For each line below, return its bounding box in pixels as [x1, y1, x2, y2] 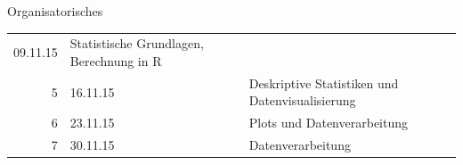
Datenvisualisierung [248, 91, 356, 110]
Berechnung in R [69, 51, 162, 70]
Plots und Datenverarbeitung [248, 113, 409, 132]
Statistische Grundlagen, [69, 34, 204, 53]
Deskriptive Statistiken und [248, 73, 399, 92]
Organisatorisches [7, 2, 103, 20]
